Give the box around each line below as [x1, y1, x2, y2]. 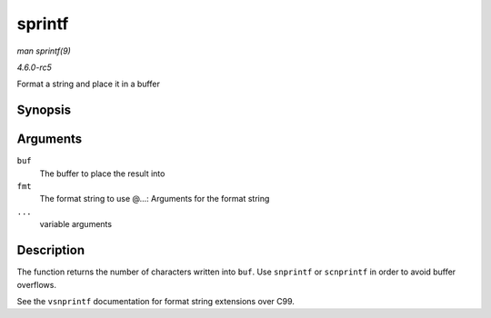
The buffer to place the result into [39, 168, 165, 179]
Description [16, 243, 85, 258]
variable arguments [39, 219, 113, 230]
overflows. [16, 279, 56, 290]
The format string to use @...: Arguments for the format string [39, 194, 270, 204]
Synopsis [16, 103, 72, 118]
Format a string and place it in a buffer [16, 78, 161, 90]
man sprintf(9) [16, 45, 72, 56]
